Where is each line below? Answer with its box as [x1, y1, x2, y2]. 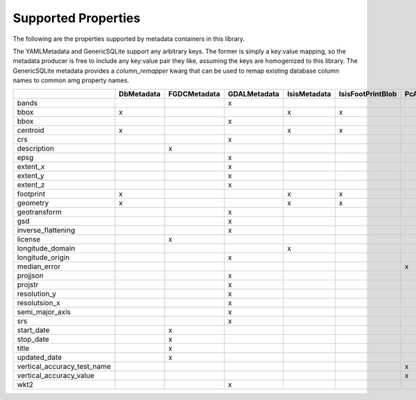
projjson [17, 271, 44, 280]
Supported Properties [12, 10, 141, 26]
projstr [17, 280, 39, 289]
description [17, 143, 55, 153]
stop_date [17, 334, 50, 344]
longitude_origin [17, 253, 70, 262]
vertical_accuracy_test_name [17, 361, 111, 371]
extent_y [17, 170, 44, 180]
